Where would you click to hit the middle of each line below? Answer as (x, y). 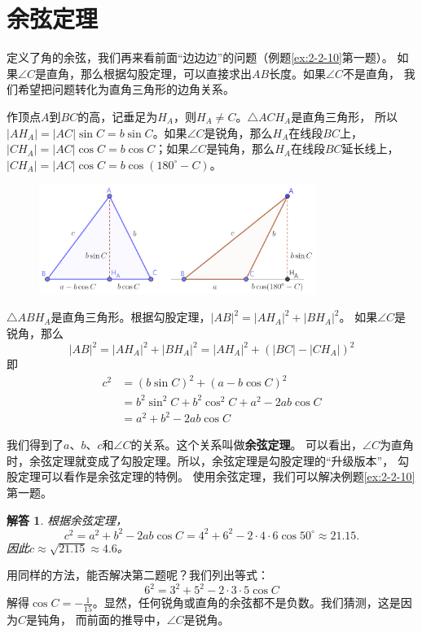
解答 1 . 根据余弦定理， (67, 519)
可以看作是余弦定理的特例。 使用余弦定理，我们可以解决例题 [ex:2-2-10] (228, 476)
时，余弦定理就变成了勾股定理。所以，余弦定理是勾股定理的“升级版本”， (200, 460)
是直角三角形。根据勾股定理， (131, 317)
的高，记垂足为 (118, 116)
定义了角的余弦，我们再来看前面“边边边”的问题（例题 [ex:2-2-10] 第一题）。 (200, 57)
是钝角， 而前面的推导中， (97, 619)
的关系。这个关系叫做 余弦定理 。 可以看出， (247, 445)
